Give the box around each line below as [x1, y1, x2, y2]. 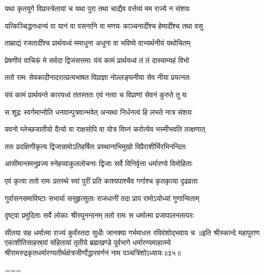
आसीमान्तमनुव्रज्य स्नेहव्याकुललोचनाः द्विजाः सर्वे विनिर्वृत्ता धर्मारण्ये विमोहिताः [5, 158, 193, 169]
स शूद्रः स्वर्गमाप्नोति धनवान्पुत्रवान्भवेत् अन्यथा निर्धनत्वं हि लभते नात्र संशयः [5, 106, 193, 117]
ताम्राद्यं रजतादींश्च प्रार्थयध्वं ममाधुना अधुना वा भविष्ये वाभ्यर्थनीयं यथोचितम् [5, 37, 191, 48]
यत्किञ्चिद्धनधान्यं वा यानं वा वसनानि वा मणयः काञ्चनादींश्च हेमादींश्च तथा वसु [5, 20, 203, 31]
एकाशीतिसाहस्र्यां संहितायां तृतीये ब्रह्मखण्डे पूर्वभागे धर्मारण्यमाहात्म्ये [5, 237, 171, 248]
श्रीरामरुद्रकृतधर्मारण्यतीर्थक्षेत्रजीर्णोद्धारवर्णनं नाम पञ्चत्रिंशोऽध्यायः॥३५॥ [5, 247, 181, 258]
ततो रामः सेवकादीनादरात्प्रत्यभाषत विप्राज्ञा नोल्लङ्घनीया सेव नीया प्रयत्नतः [5, 72, 190, 83]
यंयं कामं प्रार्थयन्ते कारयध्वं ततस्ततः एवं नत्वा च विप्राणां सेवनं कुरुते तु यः [5, 89, 188, 100]
